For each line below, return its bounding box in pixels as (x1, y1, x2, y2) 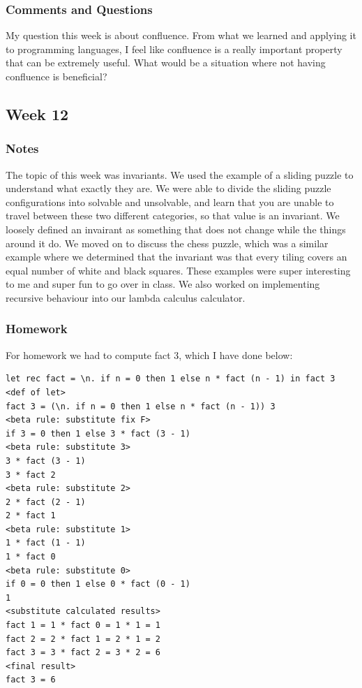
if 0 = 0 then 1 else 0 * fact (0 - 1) (6, 579, 190, 590)
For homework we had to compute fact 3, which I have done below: (6, 347, 293, 362)
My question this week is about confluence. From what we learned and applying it (6, 28, 356, 43)
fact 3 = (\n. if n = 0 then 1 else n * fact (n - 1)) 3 (6, 401, 276, 411)
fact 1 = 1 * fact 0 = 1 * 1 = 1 (6, 620, 160, 631)
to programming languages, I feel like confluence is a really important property (6, 41, 342, 56)
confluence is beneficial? (6, 69, 107, 83)
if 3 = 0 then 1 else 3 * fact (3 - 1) (6, 428, 190, 439)
